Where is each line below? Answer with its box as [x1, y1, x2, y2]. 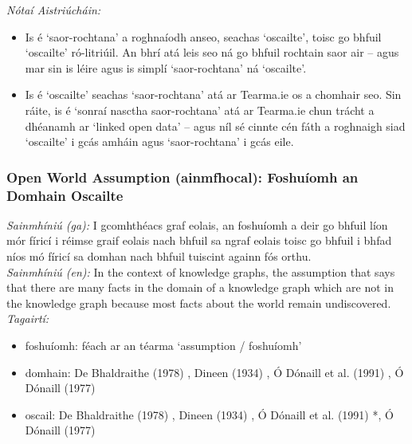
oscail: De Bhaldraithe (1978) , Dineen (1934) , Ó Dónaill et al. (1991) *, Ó [25, 406, 394, 422]
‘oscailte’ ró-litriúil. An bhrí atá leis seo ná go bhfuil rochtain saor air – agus [25, 44, 399, 61]
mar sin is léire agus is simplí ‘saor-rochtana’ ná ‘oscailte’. [25, 59, 307, 76]
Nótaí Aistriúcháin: [6, 2, 101, 18]
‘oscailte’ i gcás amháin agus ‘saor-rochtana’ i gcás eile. [25, 133, 294, 150]
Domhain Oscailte [6, 185, 124, 205]
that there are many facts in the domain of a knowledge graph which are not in [6, 279, 394, 296]
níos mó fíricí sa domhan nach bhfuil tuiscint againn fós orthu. [6, 248, 312, 265]
